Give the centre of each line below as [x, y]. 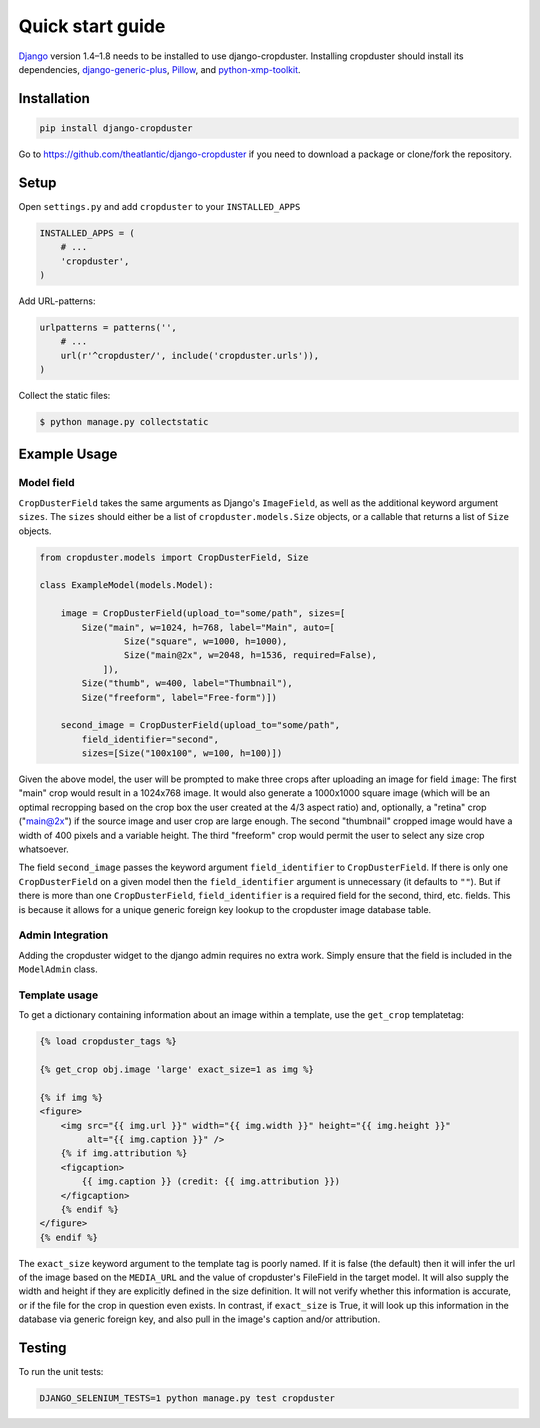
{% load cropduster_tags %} [108, 1041]
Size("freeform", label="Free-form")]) [179, 697]
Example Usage [68, 453]
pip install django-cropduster [116, 128]
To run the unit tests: [61, 1372]
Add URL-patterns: [57, 301]
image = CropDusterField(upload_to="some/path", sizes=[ [203, 613]
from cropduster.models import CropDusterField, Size [174, 557]
